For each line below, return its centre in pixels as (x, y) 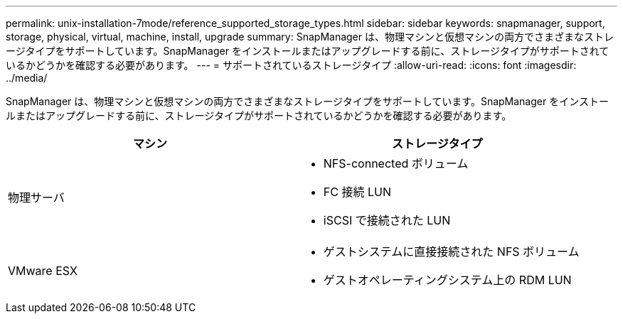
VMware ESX (43, 271)
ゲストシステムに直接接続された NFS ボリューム (451, 252)
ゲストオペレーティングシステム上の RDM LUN (447, 280)
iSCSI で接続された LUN (387, 220)
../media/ (27, 78)
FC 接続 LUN (357, 192)
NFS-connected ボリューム (396, 163)
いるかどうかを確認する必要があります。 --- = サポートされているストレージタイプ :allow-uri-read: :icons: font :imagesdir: (291, 65)
